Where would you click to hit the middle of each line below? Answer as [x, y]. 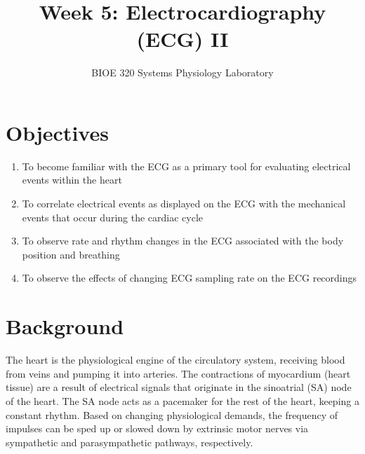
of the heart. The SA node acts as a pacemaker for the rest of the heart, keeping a [182, 400]
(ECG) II [182, 39]
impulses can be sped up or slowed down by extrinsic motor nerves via [157, 428]
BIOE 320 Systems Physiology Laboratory [182, 73]
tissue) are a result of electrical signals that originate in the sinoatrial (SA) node [179, 387]
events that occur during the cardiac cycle [113, 217]
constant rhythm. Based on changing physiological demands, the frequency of [172, 414]
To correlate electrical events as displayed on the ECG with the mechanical [184, 204]
